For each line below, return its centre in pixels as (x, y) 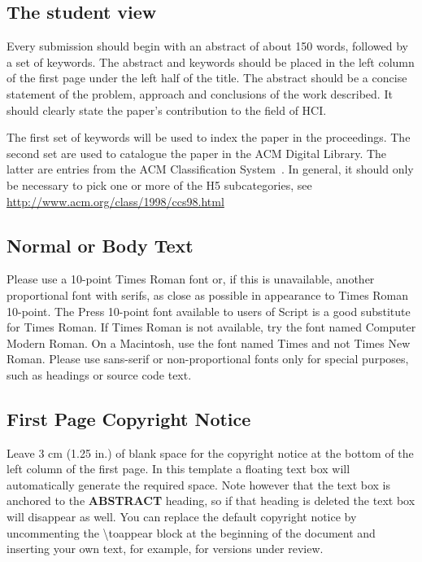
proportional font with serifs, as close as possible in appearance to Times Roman (208, 294)
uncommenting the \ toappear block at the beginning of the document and (191, 532)
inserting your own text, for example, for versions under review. (165, 549)
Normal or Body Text (100, 245)
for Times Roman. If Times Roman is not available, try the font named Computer (211, 327)
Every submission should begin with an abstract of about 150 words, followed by (207, 46)
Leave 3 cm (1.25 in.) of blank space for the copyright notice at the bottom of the (210, 452)
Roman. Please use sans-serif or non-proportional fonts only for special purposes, (208, 359)
